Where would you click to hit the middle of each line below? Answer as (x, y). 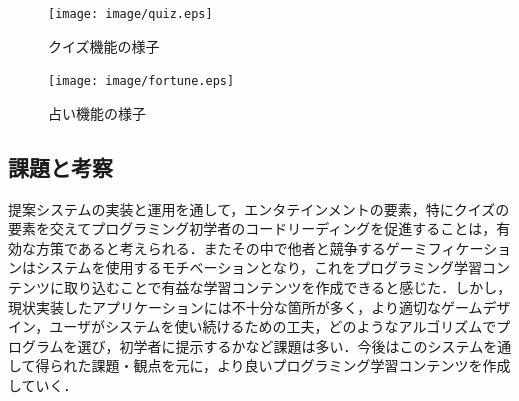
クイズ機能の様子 (104, 45)
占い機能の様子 (97, 112)
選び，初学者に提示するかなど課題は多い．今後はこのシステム (280, 345)
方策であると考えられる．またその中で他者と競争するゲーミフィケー (259, 247)
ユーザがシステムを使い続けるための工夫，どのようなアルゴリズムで (273, 326)
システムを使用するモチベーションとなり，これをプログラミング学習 (258, 267)
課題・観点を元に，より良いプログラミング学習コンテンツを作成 (301, 365)
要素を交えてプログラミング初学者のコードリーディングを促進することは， (252, 228)
